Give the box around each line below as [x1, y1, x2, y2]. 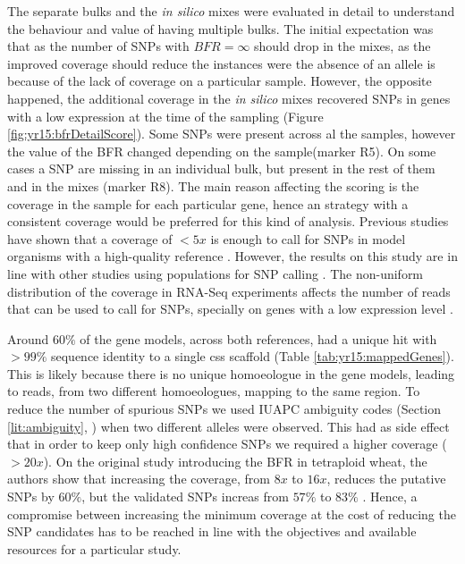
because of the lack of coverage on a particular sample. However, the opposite [7, 72, 432, 90]
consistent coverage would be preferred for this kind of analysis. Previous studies [7, 212, 449, 231]
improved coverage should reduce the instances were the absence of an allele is [7, 54, 435, 72]
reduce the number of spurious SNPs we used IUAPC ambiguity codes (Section [7, 400, 442, 418]
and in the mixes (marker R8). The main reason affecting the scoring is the [7, 176, 419, 195]
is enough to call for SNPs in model [210, 229, 406, 248]
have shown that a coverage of [7, 229, 173, 248]
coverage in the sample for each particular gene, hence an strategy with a [7, 194, 409, 213]
